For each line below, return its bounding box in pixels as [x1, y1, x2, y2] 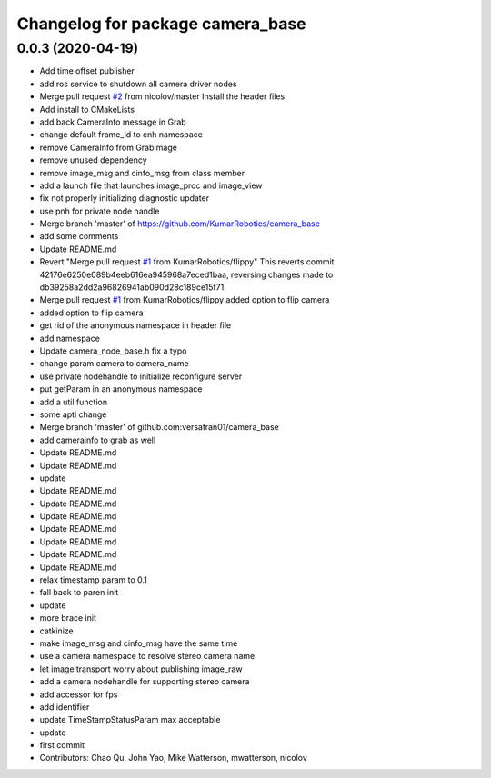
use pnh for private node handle [39, 205, 160, 216]
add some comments [39, 231, 119, 242]
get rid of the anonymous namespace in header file [39, 320, 232, 331]
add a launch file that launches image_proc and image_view [39, 180, 263, 191]
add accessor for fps [39, 689, 118, 700]
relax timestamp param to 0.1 [39, 574, 147, 585]
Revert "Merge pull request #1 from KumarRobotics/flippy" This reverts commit [39, 256, 335, 267]
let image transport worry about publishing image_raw [39, 663, 243, 674]
